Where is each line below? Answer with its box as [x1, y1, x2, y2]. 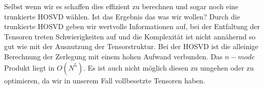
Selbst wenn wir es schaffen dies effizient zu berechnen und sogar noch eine [4, 1, 238, 11]
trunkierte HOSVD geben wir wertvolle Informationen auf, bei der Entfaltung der [4, 21, 260, 32]
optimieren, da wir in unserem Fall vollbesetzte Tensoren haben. [4, 75, 205, 85]
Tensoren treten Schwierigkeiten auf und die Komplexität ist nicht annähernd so [4, 31, 256, 41]
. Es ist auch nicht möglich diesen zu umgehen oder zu [83, 62, 254, 73]
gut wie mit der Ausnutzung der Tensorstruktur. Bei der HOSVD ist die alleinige [4, 41, 258, 52]
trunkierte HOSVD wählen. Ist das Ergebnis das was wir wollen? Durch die [4, 11, 240, 21]
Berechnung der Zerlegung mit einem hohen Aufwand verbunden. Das [4, 51, 223, 61]
